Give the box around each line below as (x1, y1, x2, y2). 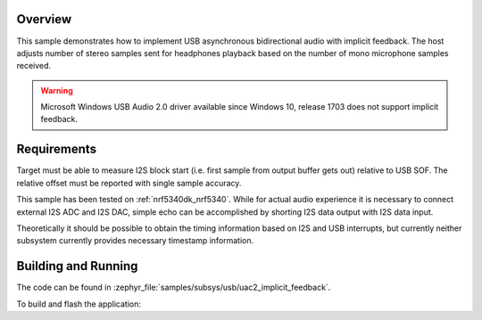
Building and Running (16, 258, 138, 274)
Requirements (16, 142, 97, 157)
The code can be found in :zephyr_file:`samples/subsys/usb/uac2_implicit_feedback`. (16, 282, 331, 293)
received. (16, 61, 52, 71)
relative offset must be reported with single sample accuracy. (16, 177, 242, 188)
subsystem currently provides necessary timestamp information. (16, 235, 254, 246)
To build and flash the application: (16, 299, 142, 309)
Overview (16, 12, 72, 27)
